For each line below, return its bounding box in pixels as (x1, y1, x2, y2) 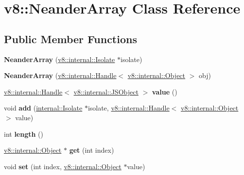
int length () (4, 128, 44, 139)
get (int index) (69, 145, 114, 155)
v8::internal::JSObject (73, 86, 139, 96)
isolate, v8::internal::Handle (87, 103, 170, 113)
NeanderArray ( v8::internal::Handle (4, 70, 117, 80)
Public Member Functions (4, 31, 137, 46)
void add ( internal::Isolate (4, 103, 83, 113)
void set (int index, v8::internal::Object (4, 161, 122, 171)
